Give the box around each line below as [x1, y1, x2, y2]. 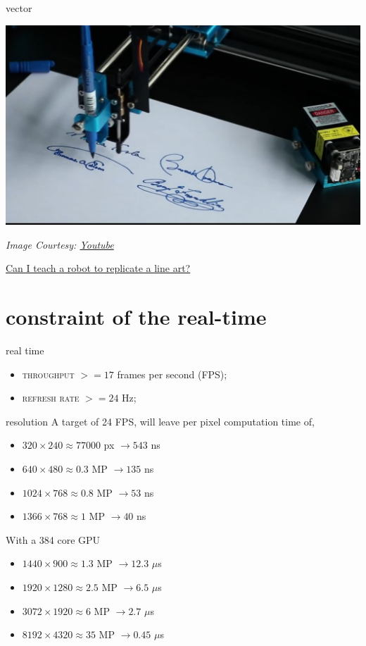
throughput [22, 366, 75, 381]
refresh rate [22, 390, 80, 405]
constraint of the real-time [6, 302, 267, 331]
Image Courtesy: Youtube [6, 237, 114, 251]
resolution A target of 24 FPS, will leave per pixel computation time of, [6, 414, 315, 428]
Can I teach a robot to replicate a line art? [6, 261, 191, 275]
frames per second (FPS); [117, 366, 227, 381]
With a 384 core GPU [6, 532, 101, 547]
